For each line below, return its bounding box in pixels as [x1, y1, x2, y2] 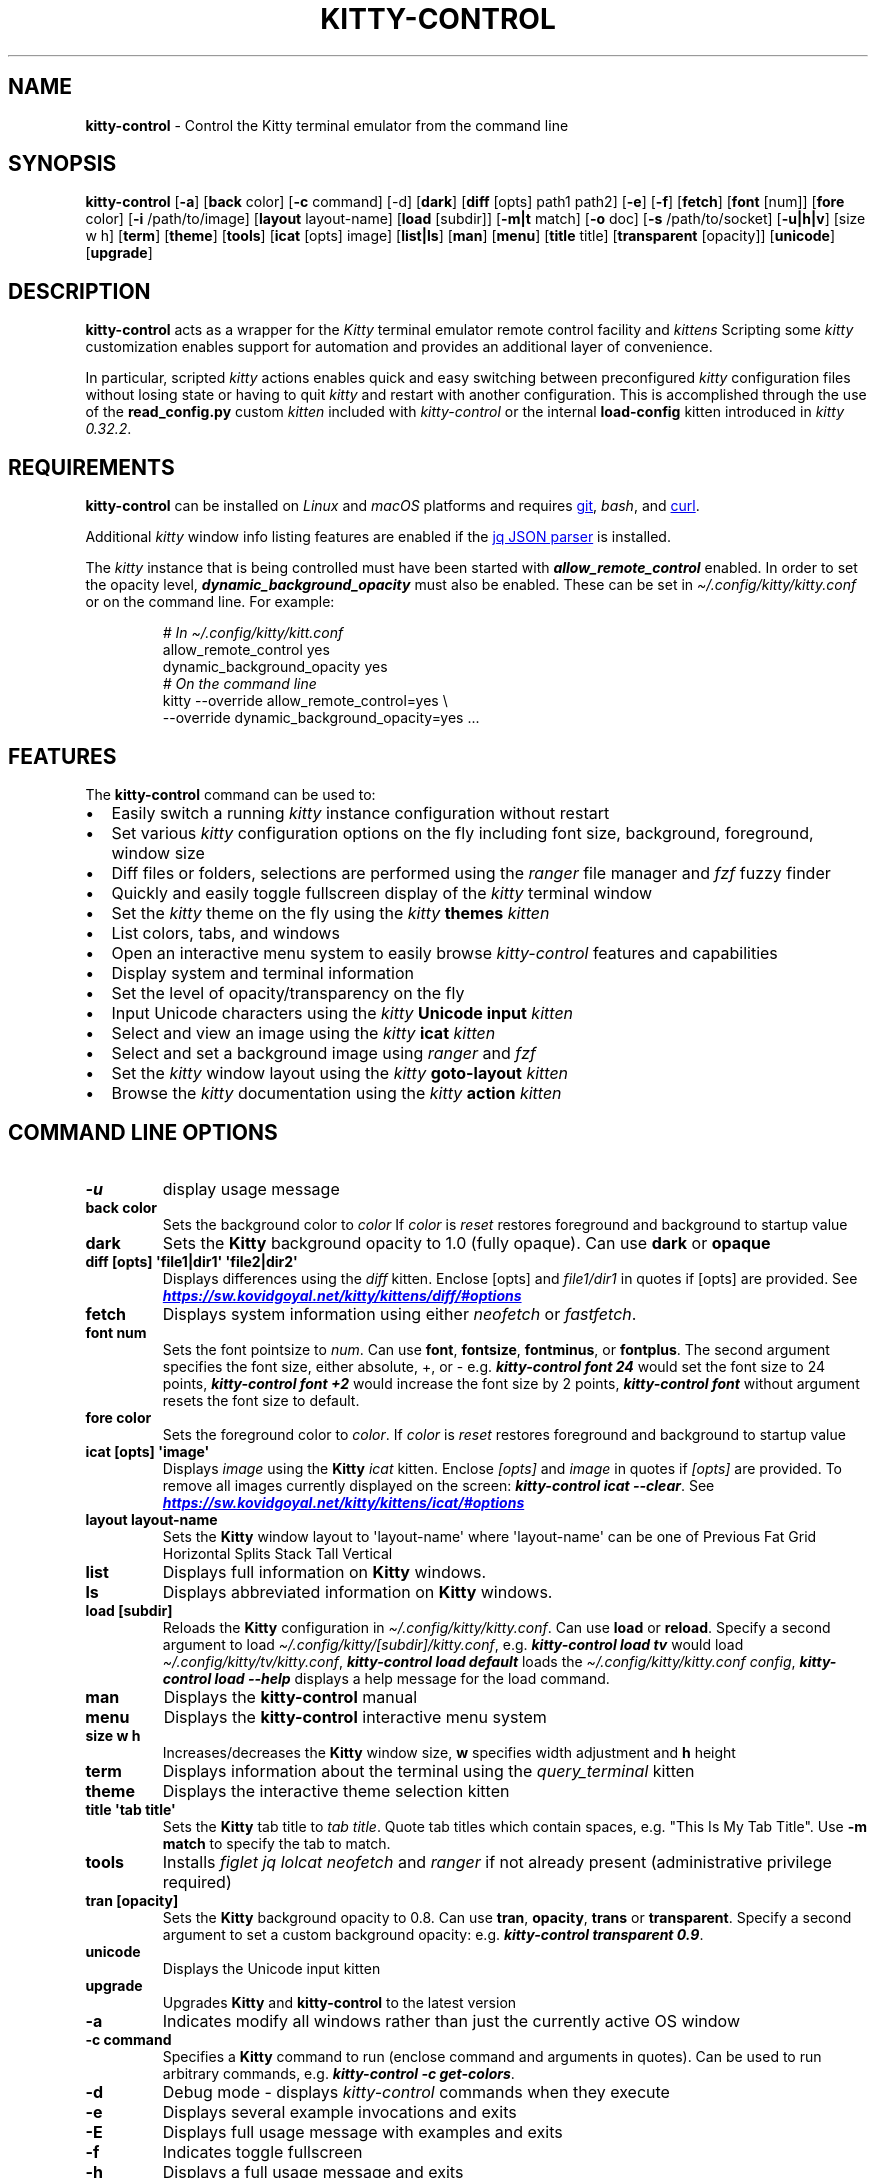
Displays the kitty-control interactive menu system [163, 1706, 547, 1727]
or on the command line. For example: [85, 593, 335, 611]
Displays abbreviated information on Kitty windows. [162, 1581, 553, 1602]
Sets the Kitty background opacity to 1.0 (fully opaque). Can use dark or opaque [162, 1232, 771, 1253]
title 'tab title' [85, 1800, 176, 1818]
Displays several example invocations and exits [162, 2101, 517, 2122]
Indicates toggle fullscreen [162, 2141, 363, 2162]
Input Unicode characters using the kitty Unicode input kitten [111, 1002, 574, 1023]
